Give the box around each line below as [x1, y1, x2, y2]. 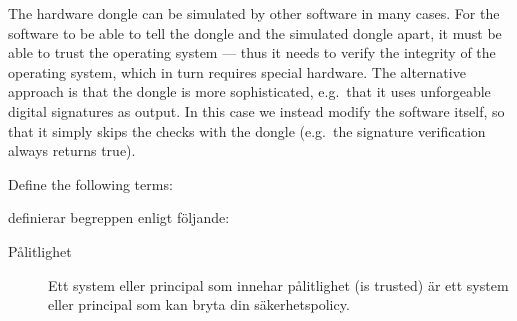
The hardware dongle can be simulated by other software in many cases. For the [8, 3, 500, 23]
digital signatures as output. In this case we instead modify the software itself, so [8, 100, 505, 121]
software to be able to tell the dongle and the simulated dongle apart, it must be [8, 22, 502, 43]
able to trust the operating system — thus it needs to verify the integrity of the [8, 42, 496, 63]
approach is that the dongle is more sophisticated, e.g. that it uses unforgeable [8, 81, 491, 102]
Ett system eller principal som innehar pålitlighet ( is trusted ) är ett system [48, 274, 509, 295]
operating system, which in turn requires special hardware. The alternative [8, 61, 466, 82]
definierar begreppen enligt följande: [8, 207, 230, 228]
